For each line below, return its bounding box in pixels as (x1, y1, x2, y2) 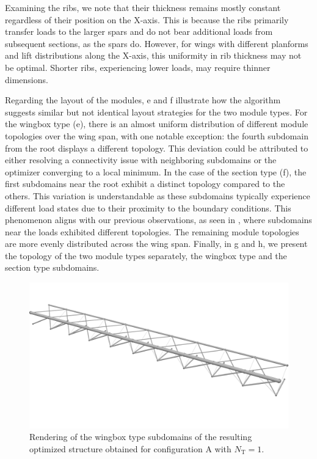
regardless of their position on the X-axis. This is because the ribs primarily (5, 13, 289, 26)
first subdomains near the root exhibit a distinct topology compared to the (5, 177, 285, 190)
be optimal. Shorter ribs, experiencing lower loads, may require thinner (5, 61, 271, 73)
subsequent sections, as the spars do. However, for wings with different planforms (5, 37, 308, 50)
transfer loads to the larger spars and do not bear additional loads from (5, 25, 273, 38)
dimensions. (5, 73, 48, 86)
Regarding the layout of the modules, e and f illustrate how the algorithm (5, 94, 281, 106)
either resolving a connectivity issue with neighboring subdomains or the (5, 153, 277, 166)
